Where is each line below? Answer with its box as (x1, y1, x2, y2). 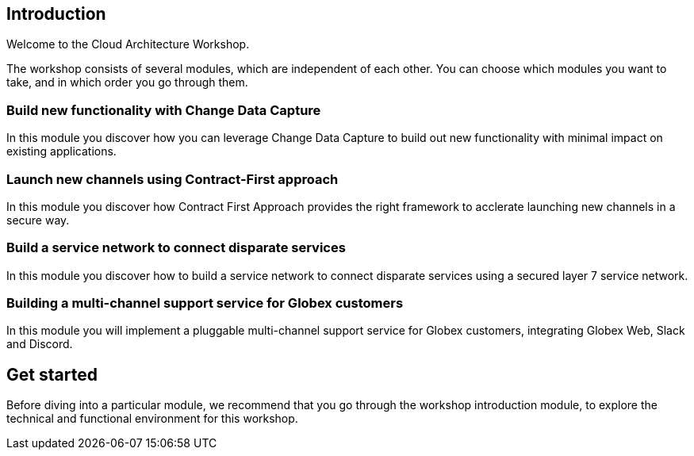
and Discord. (6, 337, 73, 351)
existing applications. (6, 144, 117, 159)
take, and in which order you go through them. (6, 75, 248, 90)
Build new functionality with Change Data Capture (6, 102, 321, 118)
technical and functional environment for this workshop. (6, 412, 298, 426)
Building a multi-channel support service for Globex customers (6, 295, 404, 312)
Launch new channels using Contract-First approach (6, 171, 339, 187)
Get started (6, 364, 98, 385)
